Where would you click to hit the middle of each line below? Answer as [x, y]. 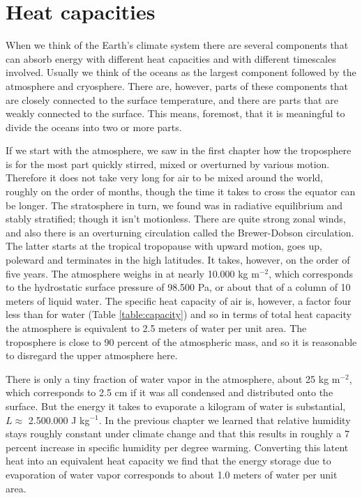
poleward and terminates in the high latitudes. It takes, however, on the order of [178, 260]
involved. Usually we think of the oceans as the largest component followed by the [181, 72]
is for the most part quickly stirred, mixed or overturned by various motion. [168, 164]
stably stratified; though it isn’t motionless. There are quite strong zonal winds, [176, 219]
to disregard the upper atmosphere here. [92, 355]
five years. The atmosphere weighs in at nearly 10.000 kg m [133, 273]
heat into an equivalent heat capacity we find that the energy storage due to [168, 461]
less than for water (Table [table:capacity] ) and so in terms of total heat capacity [179, 314]
